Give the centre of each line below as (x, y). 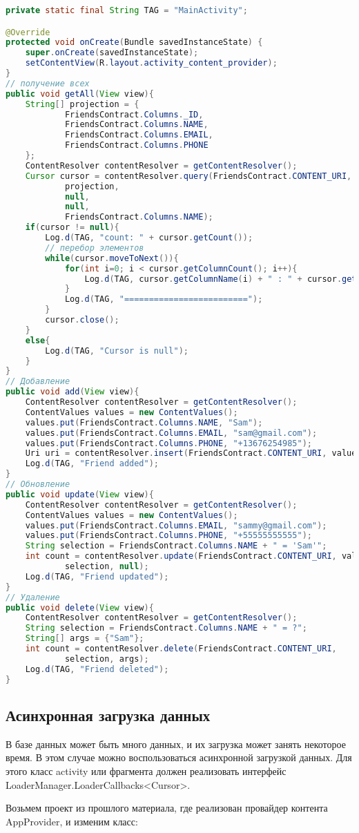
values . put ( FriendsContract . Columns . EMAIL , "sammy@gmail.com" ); (176, 525)
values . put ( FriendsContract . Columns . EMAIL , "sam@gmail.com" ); (171, 433)
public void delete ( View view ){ (80, 607)
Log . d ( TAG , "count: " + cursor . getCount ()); (149, 238)
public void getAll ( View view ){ (80, 94)
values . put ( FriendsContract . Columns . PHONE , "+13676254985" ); (168, 443)
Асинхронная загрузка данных (108, 715)
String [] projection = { (82, 104)
